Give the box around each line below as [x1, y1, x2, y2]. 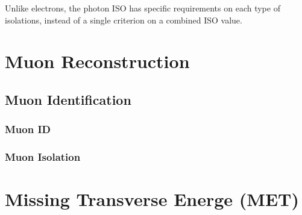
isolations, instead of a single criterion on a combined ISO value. [5, 13, 242, 26]
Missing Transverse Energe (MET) [5, 187, 299, 211]
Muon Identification [5, 90, 131, 108]
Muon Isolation [5, 149, 81, 164]
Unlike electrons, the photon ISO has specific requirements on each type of [5, 2, 280, 14]
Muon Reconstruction [5, 49, 190, 73]
